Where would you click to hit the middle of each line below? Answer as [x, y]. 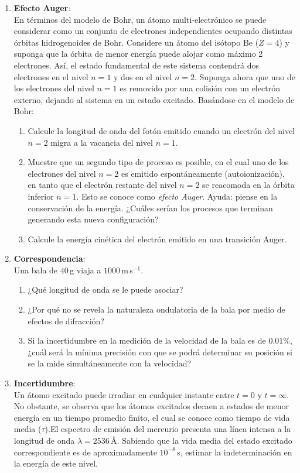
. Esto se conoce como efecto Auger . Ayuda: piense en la [177, 196]
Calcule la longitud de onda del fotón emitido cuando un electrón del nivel [161, 130]
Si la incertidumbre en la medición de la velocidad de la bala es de [147, 340]
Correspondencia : [50, 258]
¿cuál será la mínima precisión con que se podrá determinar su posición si [160, 352]
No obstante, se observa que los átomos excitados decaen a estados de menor [151, 406]
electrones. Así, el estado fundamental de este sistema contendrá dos [137, 65]
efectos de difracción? [66, 321]
